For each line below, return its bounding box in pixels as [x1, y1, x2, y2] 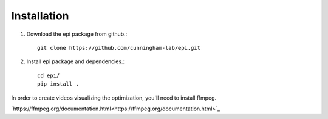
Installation [11, 9, 69, 22]
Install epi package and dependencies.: [26, 58, 125, 65]
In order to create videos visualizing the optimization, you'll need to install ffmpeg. [11, 94, 217, 101]
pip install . [37, 81, 79, 87]
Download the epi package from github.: [26, 30, 128, 38]
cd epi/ [37, 72, 60, 79]
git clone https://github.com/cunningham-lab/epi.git [37, 44, 200, 51]
